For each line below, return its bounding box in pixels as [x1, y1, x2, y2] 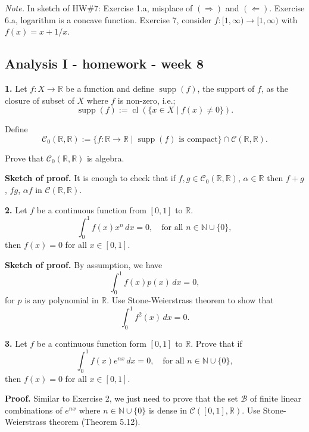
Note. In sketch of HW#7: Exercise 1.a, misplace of [5, 2, 193, 14]
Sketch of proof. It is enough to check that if [5, 172, 176, 184]
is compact [179, 135, 218, 144]
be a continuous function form [36, 337, 146, 349]
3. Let [5, 337, 27, 349]
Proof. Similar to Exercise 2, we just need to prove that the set [5, 392, 238, 405]
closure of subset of [5, 94, 74, 106]
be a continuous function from [36, 203, 146, 216]
